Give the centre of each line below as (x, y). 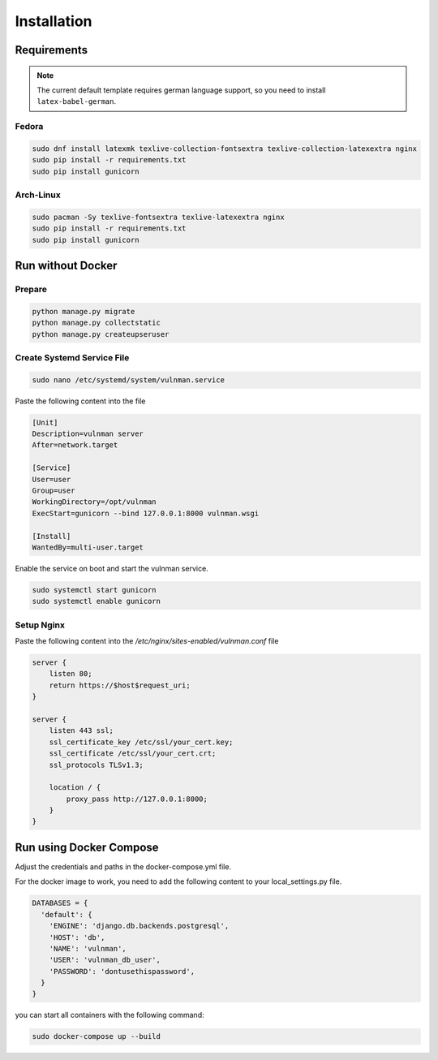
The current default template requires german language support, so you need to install (181, 90)
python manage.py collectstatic (97, 323)
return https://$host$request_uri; (120, 685)
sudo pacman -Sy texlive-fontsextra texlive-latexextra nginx (158, 217)
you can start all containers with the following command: (109, 1015)
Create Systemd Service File (72, 357)
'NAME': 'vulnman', (88, 948)
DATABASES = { (60, 903)
